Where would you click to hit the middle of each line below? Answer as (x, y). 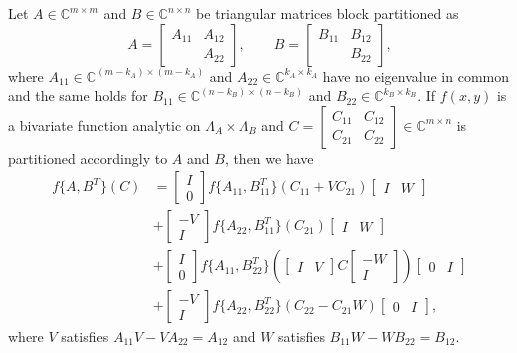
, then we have (269, 157)
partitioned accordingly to (88, 157)
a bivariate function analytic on (104, 124)
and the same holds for (78, 95)
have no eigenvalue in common (415, 75)
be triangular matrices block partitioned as (327, 13)
